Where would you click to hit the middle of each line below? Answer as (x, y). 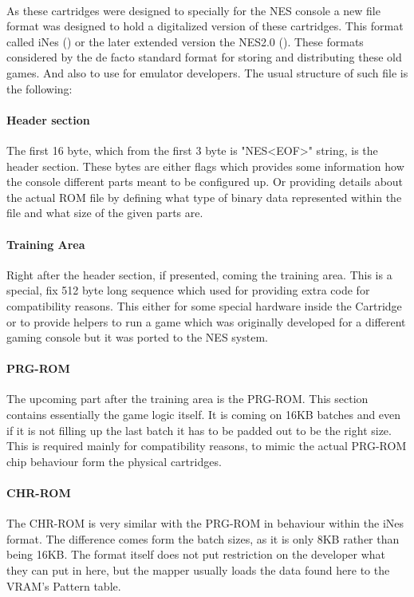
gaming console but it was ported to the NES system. (137, 337)
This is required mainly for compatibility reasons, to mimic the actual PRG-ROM (207, 446)
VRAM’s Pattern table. (64, 585)
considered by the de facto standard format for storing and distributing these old (204, 57)
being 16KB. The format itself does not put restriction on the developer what (196, 554)
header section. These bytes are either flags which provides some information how (205, 166)
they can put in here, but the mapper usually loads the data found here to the (198, 570)
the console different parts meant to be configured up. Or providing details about (205, 182)
